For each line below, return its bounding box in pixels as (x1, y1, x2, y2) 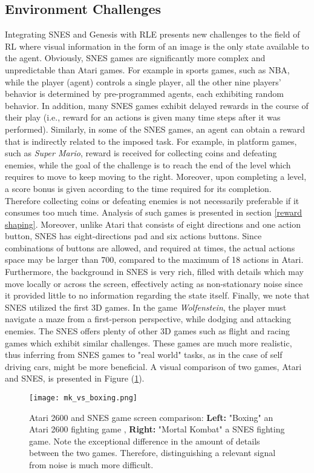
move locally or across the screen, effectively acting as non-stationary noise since (5, 277, 303, 289)
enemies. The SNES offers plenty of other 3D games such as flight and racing (5, 325, 290, 337)
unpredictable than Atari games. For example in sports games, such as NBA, (5, 63, 290, 76)
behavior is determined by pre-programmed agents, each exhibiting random (5, 87, 284, 100)
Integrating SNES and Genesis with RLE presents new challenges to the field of (5, 28, 300, 41)
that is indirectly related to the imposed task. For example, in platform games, (5, 134, 297, 147)
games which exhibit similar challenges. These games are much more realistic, (5, 336, 292, 349)
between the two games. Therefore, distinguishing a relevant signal (29, 446, 276, 459)
